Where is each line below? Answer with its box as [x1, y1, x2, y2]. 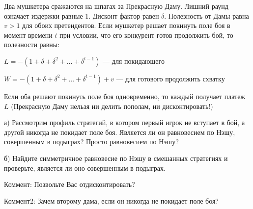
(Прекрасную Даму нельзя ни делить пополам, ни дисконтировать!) [11, 101, 213, 111]
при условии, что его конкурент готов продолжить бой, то [59, 29, 233, 40]
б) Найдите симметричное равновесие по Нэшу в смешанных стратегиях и [4, 153, 228, 163]
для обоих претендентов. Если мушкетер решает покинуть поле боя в [22, 20, 230, 30]
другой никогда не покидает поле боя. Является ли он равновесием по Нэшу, [4, 127, 235, 137]
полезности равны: [4, 39, 60, 50]
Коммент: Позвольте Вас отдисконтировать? [4, 179, 135, 189]
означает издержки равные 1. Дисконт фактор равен [4, 10, 159, 21]
